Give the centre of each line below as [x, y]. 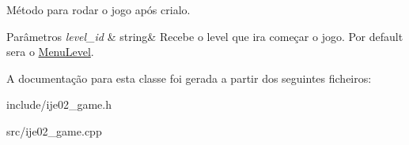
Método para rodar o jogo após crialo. [98, 9]
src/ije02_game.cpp [54, 130]
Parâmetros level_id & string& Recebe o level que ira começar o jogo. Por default [205, 36]
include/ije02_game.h [59, 104]
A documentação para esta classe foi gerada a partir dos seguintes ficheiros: [189, 78]
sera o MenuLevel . [50, 52]
